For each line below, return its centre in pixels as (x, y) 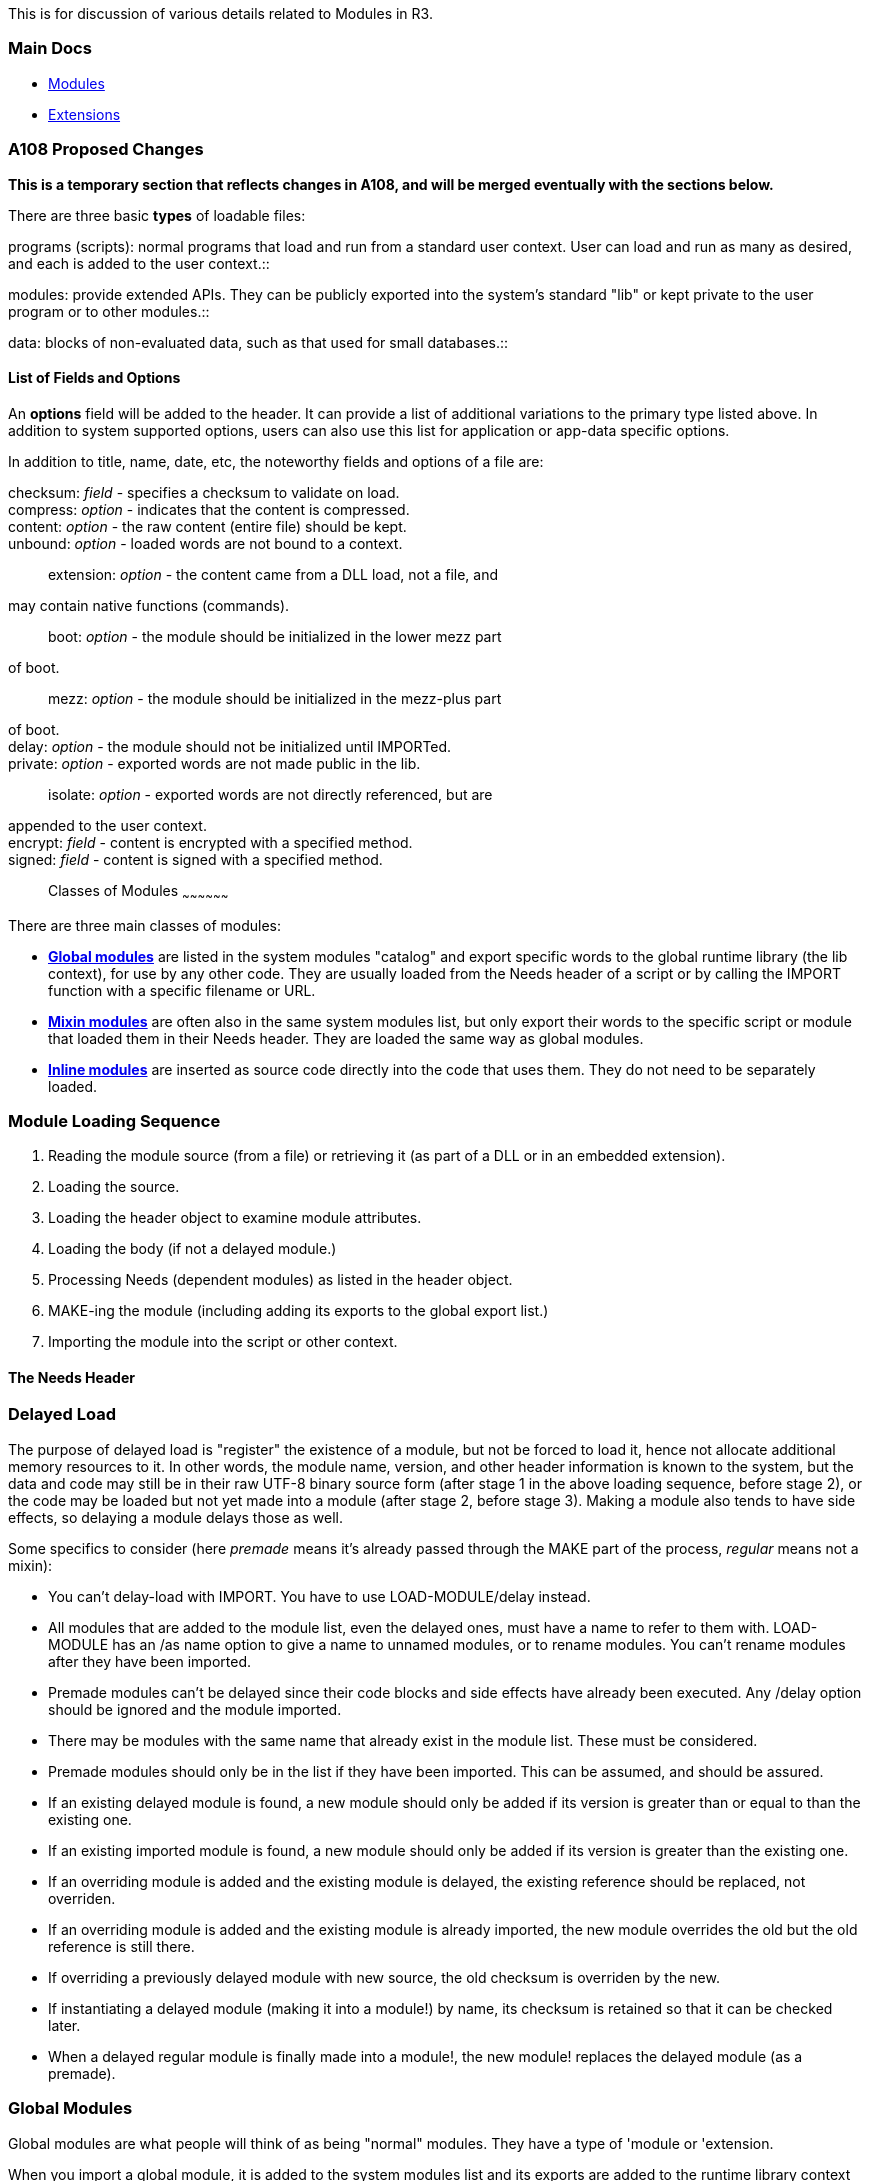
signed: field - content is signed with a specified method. (195, 859)
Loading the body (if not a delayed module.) (192, 1249)
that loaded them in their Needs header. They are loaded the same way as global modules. (346, 1038)
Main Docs (50, 48)
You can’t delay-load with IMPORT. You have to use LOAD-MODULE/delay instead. (319, 1596)
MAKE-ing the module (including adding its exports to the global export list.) (298, 1311)
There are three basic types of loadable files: (157, 215)
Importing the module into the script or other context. (223, 1342)
